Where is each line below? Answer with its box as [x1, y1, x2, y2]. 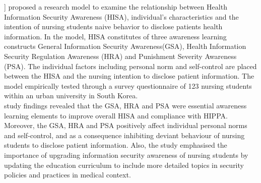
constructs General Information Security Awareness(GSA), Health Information [4, 41, 246, 51]
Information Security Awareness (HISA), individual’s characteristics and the [4, 11, 239, 22]
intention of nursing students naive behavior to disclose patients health [4, 21, 223, 32]
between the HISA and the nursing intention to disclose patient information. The [4, 71, 254, 81]
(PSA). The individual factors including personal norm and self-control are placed [4, 60, 257, 71]
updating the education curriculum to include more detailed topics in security [4, 159, 244, 170]
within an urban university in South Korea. [4, 90, 138, 101]
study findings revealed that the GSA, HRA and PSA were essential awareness [4, 100, 247, 110]
